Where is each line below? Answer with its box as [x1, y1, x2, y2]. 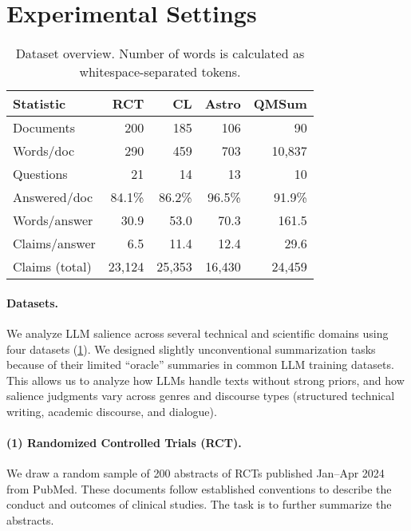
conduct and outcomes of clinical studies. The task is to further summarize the [6, 496, 392, 513]
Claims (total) [13, 257, 92, 276]
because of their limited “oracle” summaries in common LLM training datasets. [6, 356, 394, 373]
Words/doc [13, 141, 75, 160]
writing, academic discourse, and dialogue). [6, 402, 217, 419]
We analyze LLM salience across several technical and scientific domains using [6, 324, 389, 341]
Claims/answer [13, 234, 96, 253]
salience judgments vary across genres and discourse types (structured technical [6, 387, 395, 404]
